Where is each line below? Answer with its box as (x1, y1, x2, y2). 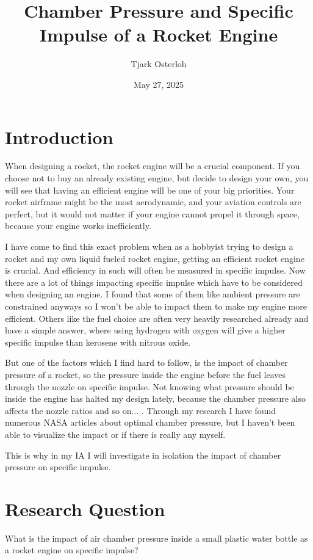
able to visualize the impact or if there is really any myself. (5, 427, 226, 440)
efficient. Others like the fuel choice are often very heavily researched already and (5, 311, 309, 324)
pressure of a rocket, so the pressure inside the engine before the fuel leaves (5, 368, 286, 380)
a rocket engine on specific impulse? (5, 544, 139, 556)
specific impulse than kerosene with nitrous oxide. (5, 335, 191, 348)
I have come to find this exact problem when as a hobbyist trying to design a (5, 240, 293, 252)
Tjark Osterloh (131, 57, 187, 70)
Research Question (5, 496, 165, 521)
